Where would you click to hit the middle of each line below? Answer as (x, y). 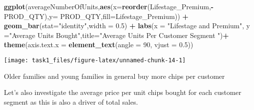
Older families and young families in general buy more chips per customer (115, 76)
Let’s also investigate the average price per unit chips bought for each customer (123, 92)
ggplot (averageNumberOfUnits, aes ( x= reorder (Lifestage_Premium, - (109, 6)
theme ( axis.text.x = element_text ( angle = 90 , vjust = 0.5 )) (99, 45)
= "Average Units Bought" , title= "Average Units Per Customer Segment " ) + (116, 35)
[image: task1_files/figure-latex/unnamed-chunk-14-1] (95, 60)
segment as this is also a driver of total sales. (71, 101)
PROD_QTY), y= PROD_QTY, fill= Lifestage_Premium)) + (96, 16)
